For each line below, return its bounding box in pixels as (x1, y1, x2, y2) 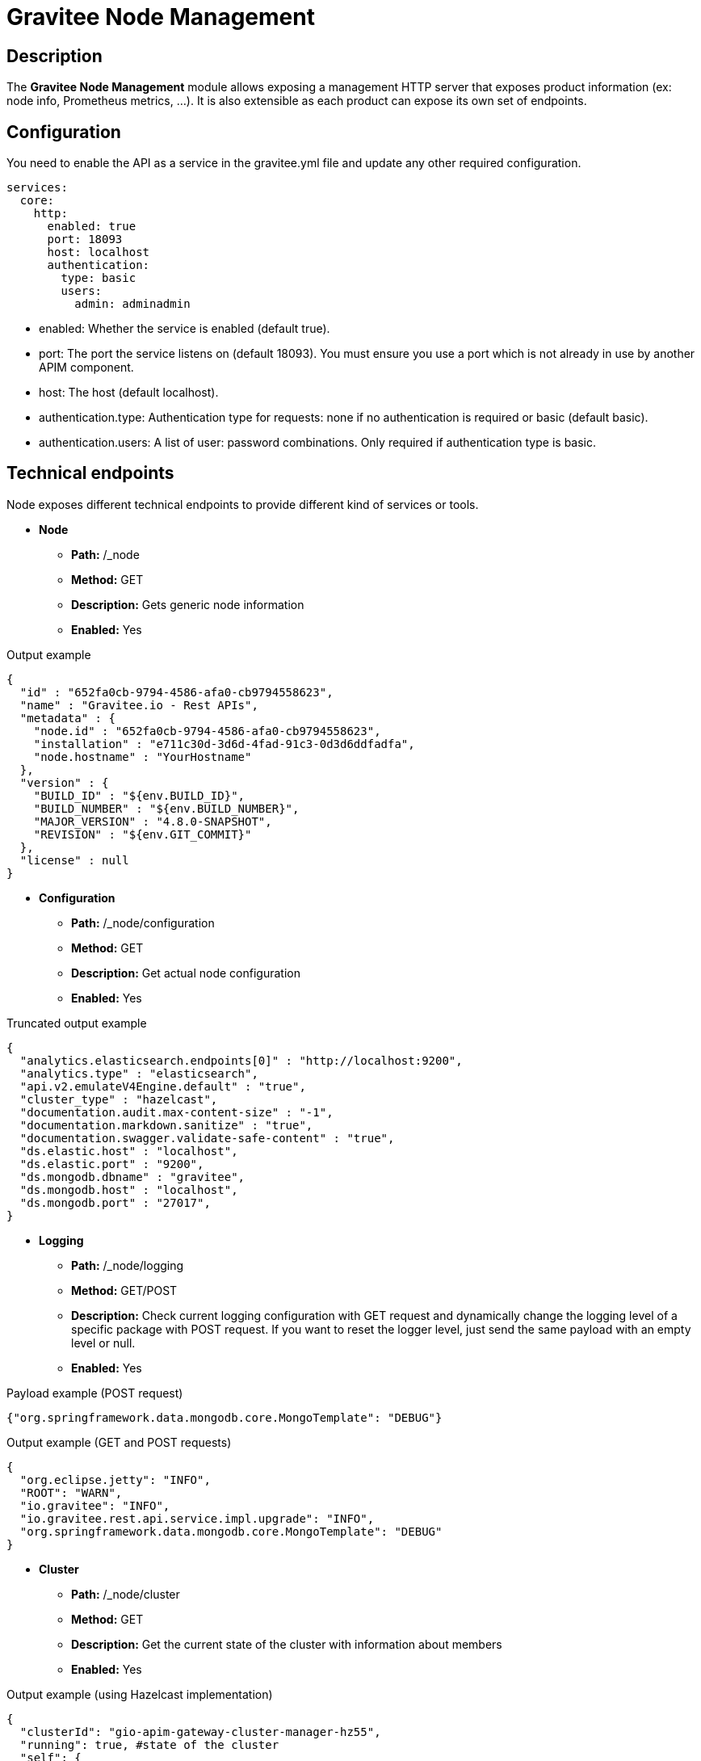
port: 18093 (47, 233, 123, 246)
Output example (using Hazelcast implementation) (6, 1687, 273, 1701)
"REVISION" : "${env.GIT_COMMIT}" (33, 827, 252, 841)
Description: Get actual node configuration (71, 965, 300, 980)
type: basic (61, 271, 136, 285)
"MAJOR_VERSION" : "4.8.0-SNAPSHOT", (33, 814, 272, 828)
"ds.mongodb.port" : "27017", (19, 1196, 211, 1209)
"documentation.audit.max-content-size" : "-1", (19, 1105, 334, 1119)
